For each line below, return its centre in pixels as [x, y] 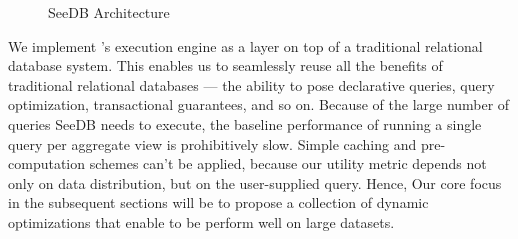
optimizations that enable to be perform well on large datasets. [201, 221]
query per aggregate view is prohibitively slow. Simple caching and [212, 143]
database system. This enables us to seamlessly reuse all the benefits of [225, 65]
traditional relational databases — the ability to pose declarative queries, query [251, 84]
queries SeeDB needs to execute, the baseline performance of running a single [245, 123]
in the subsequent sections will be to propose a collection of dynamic [218, 202]
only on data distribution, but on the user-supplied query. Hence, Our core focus [255, 182]
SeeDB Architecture [109, 12]
